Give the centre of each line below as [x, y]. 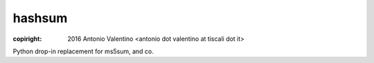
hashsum [40, 18]
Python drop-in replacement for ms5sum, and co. [83, 51]
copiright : [27, 39]
